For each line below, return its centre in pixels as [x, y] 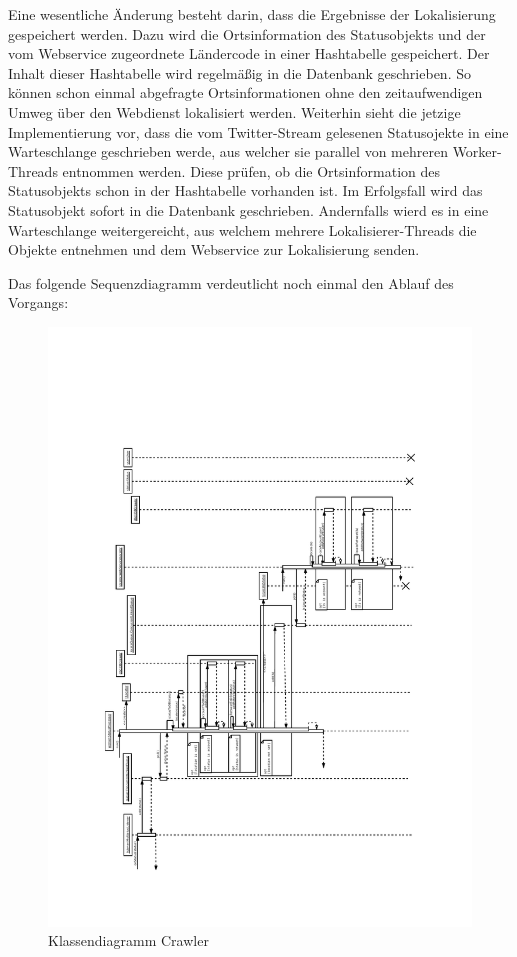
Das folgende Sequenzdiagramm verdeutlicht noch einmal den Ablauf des [231, 282]
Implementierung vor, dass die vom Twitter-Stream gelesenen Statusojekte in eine [258, 131]
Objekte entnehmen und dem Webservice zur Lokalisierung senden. [214, 249]
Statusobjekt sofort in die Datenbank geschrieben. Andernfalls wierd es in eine [248, 209]
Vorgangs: [38, 302]
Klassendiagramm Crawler [128, 940]
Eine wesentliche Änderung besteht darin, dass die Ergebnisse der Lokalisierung [252, 14]
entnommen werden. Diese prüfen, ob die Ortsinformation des [251, 170]
